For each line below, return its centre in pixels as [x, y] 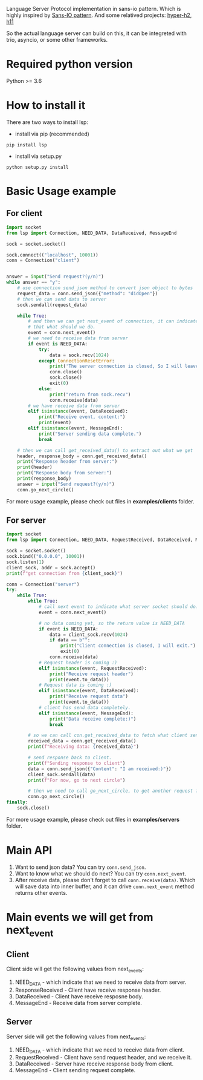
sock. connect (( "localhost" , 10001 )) [52, 255]
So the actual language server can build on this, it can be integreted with [97, 33]
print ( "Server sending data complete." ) [90, 434]
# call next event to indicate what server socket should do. [118, 607]
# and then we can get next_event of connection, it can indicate [113, 321]
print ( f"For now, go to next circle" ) [77, 780]
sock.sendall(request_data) [52, 305]
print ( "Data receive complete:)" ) [93, 719]
